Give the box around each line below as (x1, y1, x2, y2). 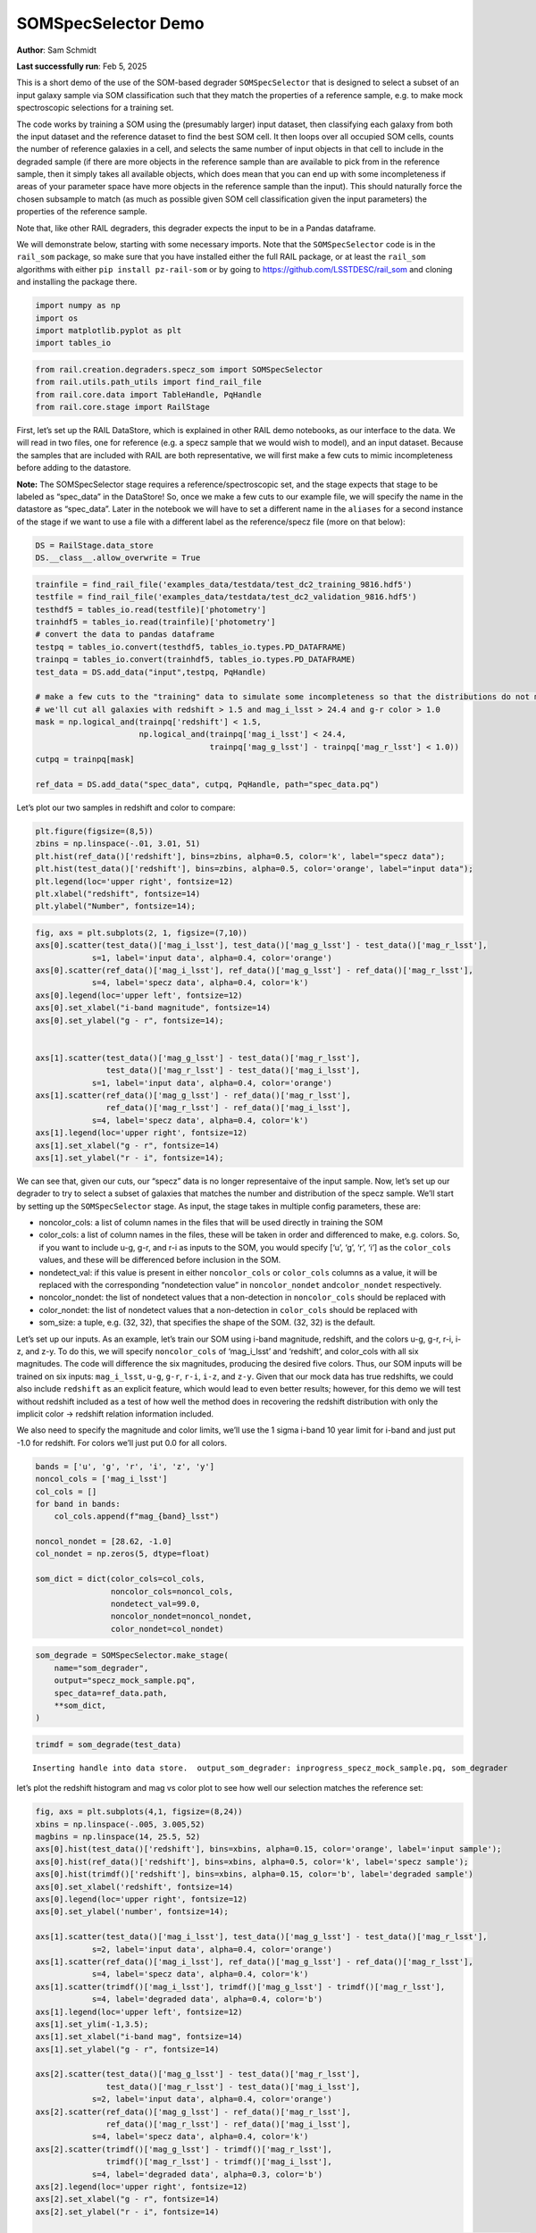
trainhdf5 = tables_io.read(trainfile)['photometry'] (35, 616, 276, 627)
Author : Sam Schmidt (16, 45, 97, 55)
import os (35, 313, 79, 323)
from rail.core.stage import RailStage (35, 402, 210, 413)
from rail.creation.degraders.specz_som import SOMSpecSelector (35, 364, 323, 374)
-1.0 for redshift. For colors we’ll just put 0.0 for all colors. (16, 1437, 228, 1448)
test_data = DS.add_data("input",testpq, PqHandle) (35, 666, 267, 677)
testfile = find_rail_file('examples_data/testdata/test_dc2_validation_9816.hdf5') (35, 592, 417, 602)
